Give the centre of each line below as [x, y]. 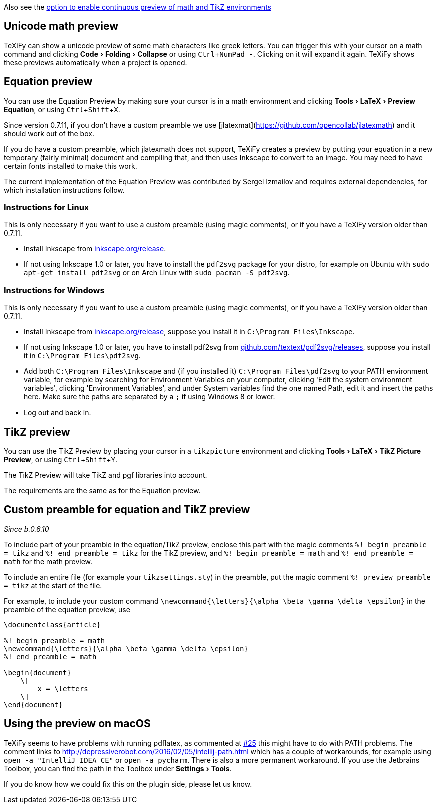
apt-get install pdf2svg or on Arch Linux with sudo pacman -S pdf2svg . [157, 273]
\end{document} [34, 705]
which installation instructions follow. [64, 190]
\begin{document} [38, 673]
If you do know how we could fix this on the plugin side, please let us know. [128, 784]
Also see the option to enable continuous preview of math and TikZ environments [138, 7]
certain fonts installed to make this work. [71, 166]
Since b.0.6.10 [27, 529]
